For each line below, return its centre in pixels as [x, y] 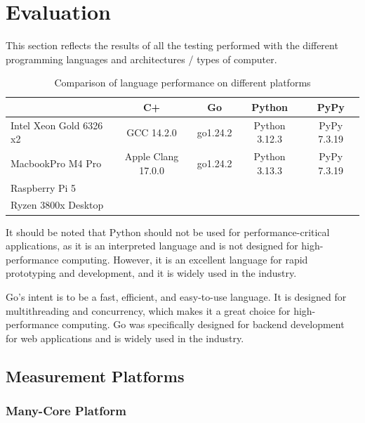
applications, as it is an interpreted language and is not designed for [152, 246]
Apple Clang [152, 156]
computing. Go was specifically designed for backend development [203, 324]
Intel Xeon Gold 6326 [57, 125]
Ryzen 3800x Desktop [57, 205]
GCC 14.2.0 [152, 132]
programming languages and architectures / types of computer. [141, 59]
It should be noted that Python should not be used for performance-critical [168, 232]
